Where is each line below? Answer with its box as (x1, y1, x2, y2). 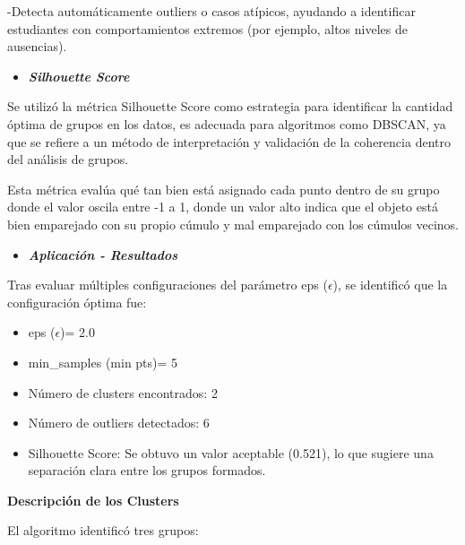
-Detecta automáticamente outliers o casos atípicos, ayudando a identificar (7, 2, 416, 20)
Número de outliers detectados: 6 (28, 413, 210, 432)
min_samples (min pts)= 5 (28, 352, 178, 371)
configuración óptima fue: (7, 292, 147, 311)
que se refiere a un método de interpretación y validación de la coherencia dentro (7, 132, 451, 151)
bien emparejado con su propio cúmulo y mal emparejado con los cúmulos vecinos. (7, 214, 460, 233)
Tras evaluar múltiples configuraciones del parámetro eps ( (7, 275, 328, 294)
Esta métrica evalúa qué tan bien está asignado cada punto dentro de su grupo (7, 179, 440, 198)
